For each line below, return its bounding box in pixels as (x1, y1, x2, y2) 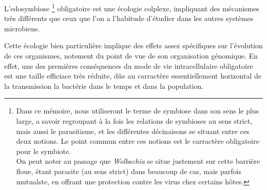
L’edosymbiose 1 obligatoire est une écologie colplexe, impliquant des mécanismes (4, 2, 259, 13)
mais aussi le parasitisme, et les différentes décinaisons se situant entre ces (16, 125, 250, 136)
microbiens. (4, 23, 40, 33)
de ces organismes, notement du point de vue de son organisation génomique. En (4, 50, 258, 61)
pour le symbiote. (16, 145, 71, 156)
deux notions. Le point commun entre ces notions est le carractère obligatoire (16, 136, 259, 146)
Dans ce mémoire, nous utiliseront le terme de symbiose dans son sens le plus (16, 105, 259, 116)
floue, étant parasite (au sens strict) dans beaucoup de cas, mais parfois (16, 165, 242, 176)
